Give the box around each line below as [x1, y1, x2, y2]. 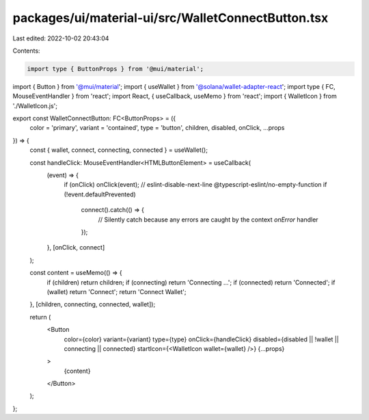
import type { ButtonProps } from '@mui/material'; [27, 65, 204, 73]
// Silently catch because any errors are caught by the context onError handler [98, 215, 318, 224]
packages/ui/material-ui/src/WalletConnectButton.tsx [12, 10, 329, 25]
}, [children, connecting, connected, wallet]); [29, 300, 156, 309]
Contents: [12, 47, 40, 55]
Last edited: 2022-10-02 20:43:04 [12, 34, 109, 42]
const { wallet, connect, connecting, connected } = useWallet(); [29, 146, 208, 154]
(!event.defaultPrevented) [64, 190, 136, 198]
